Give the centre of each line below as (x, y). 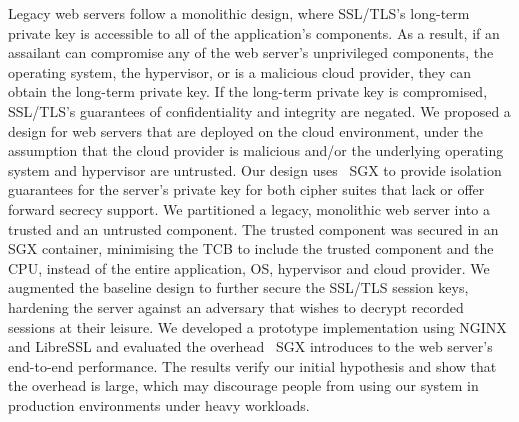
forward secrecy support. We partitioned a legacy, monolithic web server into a (249, 208)
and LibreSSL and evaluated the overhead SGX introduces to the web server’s (250, 346)
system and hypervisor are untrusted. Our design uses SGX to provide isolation (255, 169)
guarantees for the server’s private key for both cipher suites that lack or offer (246, 189)
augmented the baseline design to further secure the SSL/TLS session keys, (238, 287)
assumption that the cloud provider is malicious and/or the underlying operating (256, 150)
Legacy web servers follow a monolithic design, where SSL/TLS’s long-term (239, 13)
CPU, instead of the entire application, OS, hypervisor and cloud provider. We (249, 267)
